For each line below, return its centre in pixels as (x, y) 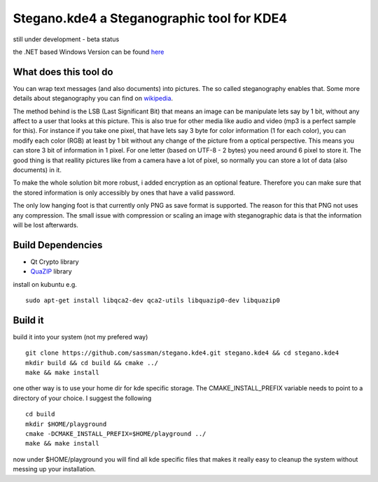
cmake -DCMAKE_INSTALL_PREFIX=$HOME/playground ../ (116, 434)
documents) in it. (37, 170)
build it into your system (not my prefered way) (80, 336)
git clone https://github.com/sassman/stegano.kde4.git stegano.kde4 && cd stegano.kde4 (182, 353)
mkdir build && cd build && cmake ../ (92, 363)
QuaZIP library (51, 271)
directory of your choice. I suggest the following (82, 398)
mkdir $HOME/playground (66, 424)
